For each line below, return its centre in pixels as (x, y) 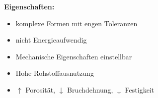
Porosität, (40, 89)
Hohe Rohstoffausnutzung (55, 73)
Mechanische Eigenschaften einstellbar (74, 56)
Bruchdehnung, (90, 89)
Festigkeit (140, 89)
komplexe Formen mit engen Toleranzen (77, 23)
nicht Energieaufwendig (51, 40)
